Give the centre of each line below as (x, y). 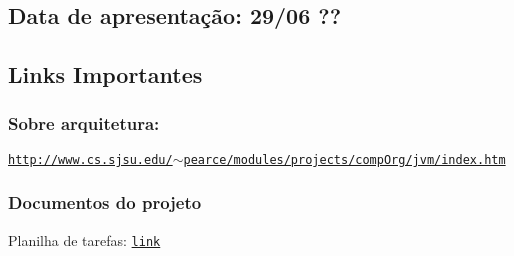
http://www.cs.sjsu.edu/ (90, 159)
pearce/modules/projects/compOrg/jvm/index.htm (344, 159)
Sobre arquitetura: (84, 123)
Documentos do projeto (105, 202)
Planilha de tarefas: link (84, 239)
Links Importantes (105, 74)
